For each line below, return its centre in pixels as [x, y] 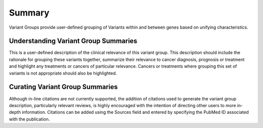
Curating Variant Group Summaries [63, 87]
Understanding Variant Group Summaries [73, 41]
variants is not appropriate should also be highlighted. [63, 73]
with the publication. [29, 119]
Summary [29, 13]
